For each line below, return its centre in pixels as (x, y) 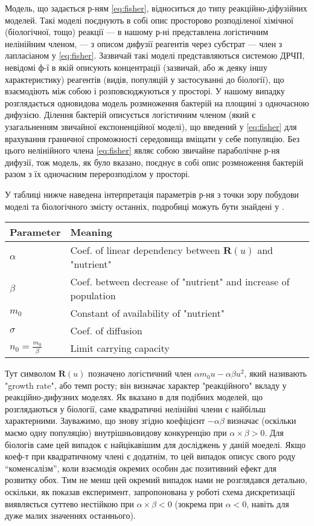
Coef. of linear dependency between (145, 250)
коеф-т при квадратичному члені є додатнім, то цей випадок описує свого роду (150, 456)
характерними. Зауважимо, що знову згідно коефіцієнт (105, 420)
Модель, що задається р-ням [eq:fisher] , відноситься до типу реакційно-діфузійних (156, 8)
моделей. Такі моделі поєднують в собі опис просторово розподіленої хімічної (149, 20)
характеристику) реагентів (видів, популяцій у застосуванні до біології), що (145, 79)
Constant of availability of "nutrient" (147, 313)
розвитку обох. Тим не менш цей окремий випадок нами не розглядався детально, (156, 480)
